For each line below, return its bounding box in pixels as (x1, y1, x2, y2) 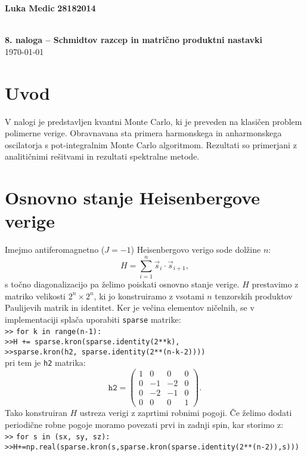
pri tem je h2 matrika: (5, 356, 86, 369)
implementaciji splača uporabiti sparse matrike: (5, 313, 181, 325)
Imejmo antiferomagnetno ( (5, 243, 105, 256)
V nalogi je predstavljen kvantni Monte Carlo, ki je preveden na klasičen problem (5, 115, 302, 127)
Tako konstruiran (5, 406, 67, 419)
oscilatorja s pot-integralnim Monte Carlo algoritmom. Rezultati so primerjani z (5, 138, 297, 151)
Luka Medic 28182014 (5, 2, 96, 14)
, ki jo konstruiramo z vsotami (94, 289, 204, 302)
